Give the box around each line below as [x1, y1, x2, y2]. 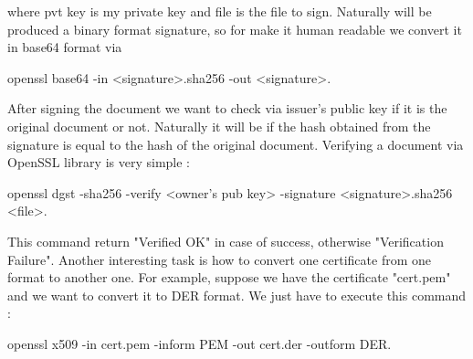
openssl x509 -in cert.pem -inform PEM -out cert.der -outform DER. [7, 333, 392, 353]
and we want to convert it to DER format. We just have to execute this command [7, 285, 467, 304]
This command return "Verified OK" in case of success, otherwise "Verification [7, 231, 444, 250]
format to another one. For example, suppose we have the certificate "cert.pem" [7, 268, 451, 287]
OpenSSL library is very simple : [7, 153, 190, 172]
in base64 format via [7, 37, 122, 57]
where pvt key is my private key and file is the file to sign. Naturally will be [7, 2, 432, 20]
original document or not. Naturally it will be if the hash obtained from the [7, 116, 431, 135]
